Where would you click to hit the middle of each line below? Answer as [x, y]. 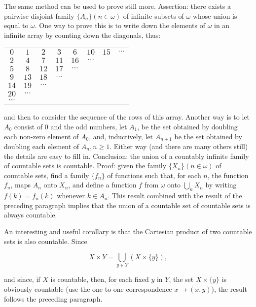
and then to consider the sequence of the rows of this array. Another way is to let [127, 117]
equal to [16, 25]
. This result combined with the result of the [175, 196]
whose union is [215, 15]
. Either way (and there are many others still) [179, 146]
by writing [221, 185]
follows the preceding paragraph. [53, 298]
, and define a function [102, 185]
